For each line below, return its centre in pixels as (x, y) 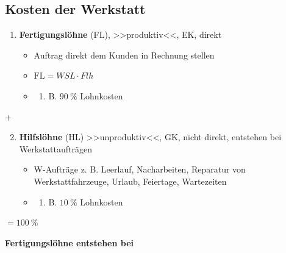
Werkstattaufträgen (55, 148)
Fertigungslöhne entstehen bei (70, 242)
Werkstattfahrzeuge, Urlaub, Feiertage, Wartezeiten (130, 181)
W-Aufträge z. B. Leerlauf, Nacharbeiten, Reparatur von (140, 169)
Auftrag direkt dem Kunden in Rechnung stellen (124, 55)
